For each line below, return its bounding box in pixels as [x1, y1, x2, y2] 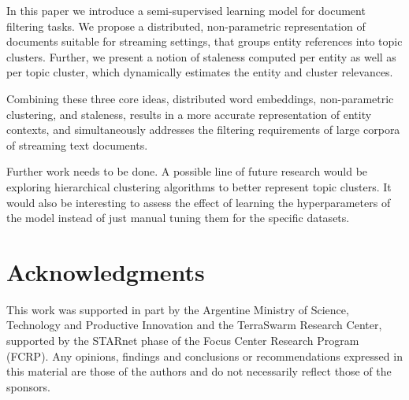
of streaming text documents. [6, 136, 148, 153]
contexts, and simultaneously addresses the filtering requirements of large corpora [6, 121, 400, 138]
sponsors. [6, 378, 50, 394]
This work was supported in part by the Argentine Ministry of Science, [6, 301, 349, 317]
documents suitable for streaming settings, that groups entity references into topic [6, 33, 403, 50]
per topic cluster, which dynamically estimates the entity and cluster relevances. [6, 64, 393, 80]
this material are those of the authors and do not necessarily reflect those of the [6, 363, 392, 380]
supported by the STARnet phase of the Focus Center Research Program [6, 332, 359, 349]
